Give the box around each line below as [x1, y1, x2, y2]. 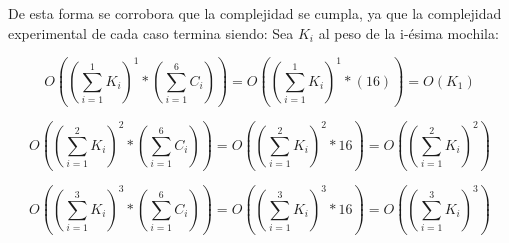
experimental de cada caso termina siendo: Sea [8, 22, 294, 43]
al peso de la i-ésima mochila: [318, 22, 499, 43]
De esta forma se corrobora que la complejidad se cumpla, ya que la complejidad [8, 3, 502, 23]
